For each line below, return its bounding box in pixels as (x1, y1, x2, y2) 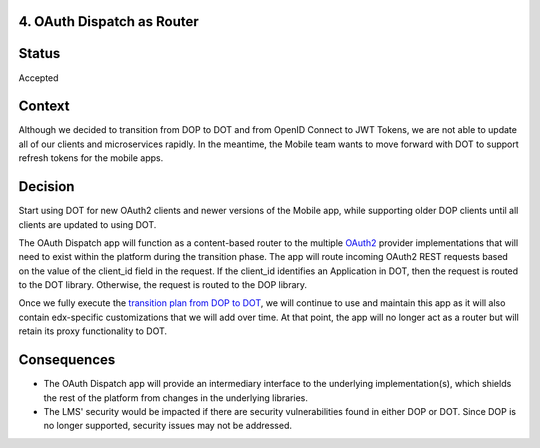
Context (18, 98, 70, 115)
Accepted (18, 71, 59, 84)
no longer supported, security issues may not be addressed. (43, 420, 293, 432)
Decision (18, 178, 75, 195)
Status (18, 45, 61, 62)
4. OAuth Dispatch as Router (18, 13, 199, 30)
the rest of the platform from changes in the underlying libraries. (43, 391, 309, 404)
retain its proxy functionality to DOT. (18, 325, 168, 337)
